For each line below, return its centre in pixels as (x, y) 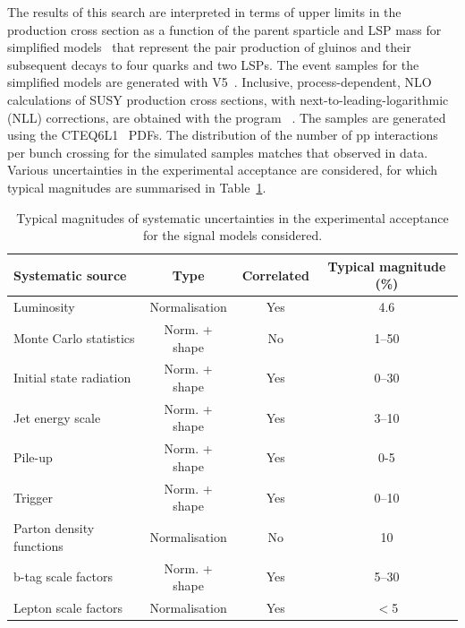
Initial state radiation (72, 378)
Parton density (54, 528)
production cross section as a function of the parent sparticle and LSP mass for (224, 29)
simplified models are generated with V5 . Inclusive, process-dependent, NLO (220, 82)
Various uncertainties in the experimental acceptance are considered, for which (223, 170)
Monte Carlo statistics (74, 337)
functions (38, 545)
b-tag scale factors (63, 576)
